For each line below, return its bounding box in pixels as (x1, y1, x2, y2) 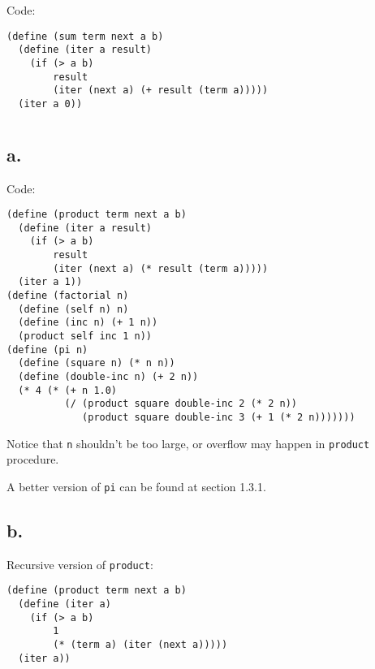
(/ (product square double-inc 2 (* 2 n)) (64, 398, 297, 410)
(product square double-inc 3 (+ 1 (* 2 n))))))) (82, 411, 356, 423)
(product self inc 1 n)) (18, 330, 152, 343)
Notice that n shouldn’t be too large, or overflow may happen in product (6, 434, 370, 451)
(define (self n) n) (18, 303, 129, 315)
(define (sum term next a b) (6, 30, 164, 42)
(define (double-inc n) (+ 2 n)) (18, 371, 199, 382)
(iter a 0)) (18, 97, 83, 110)
